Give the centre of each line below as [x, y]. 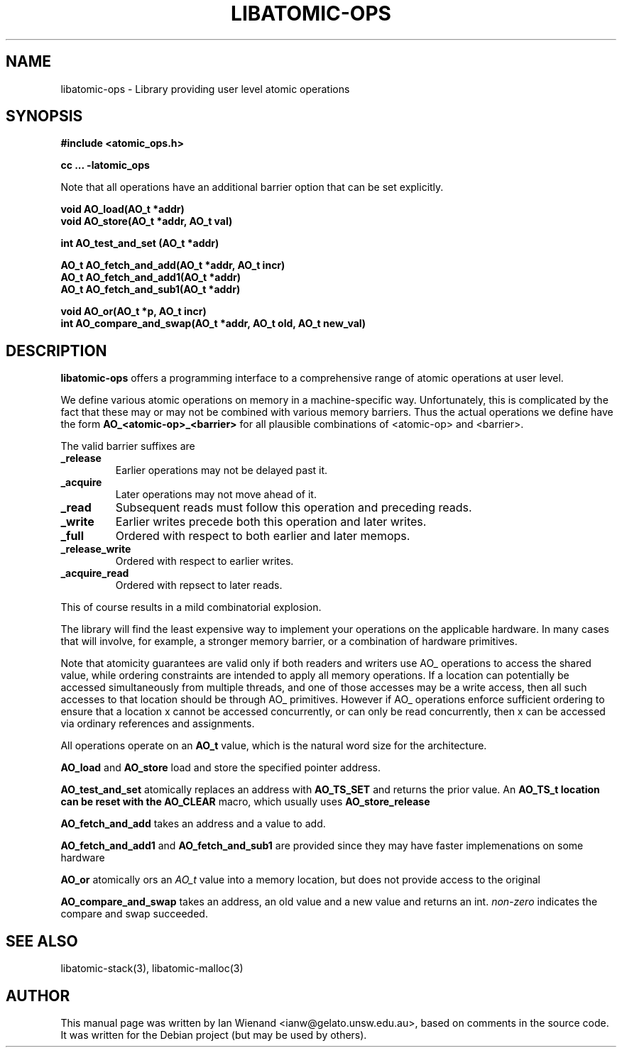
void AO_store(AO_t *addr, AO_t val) [147, 221]
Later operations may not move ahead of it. [216, 495]
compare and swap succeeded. [134, 914]
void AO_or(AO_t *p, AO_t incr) [133, 312]
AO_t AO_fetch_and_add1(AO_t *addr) [151, 277]
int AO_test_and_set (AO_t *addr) [140, 243]
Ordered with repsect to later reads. [199, 585]
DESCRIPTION [56, 351]
